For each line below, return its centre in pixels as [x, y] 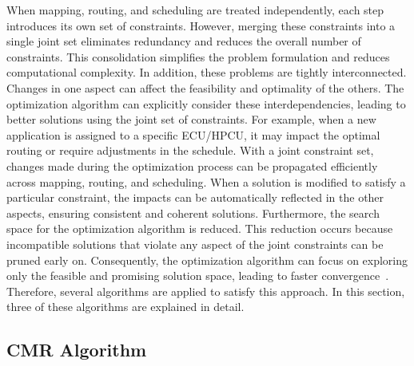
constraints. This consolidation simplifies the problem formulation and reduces [198, 56]
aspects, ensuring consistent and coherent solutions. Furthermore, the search [193, 213]
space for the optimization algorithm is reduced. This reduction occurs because [200, 228]
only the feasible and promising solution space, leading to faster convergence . [198, 275]
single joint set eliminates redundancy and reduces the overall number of [184, 41]
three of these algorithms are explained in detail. [125, 307]
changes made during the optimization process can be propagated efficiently [192, 165]
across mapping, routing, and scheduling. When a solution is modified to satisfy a [206, 181]
